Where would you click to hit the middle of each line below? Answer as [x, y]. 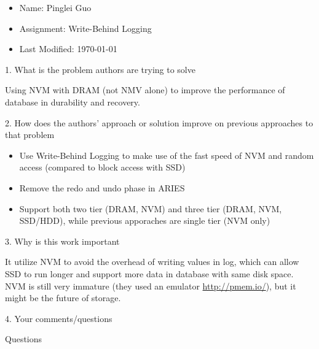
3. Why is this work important [62, 241]
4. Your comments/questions [59, 318]
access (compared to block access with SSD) [102, 167]
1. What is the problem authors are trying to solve [100, 69]
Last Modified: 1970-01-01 [68, 49]
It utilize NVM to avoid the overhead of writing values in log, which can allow [152, 262]
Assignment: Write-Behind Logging [85, 28]
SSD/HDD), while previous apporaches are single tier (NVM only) [145, 221]
